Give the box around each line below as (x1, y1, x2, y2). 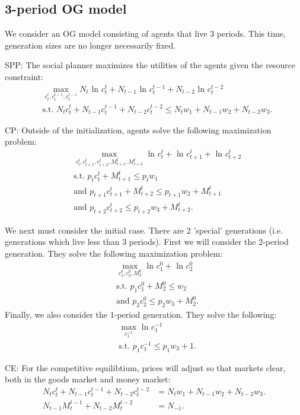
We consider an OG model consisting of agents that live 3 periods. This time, (5, 27, 286, 40)
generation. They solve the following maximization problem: (5, 247, 223, 259)
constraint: (5, 70, 44, 82)
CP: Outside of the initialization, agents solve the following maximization (5, 123, 272, 136)
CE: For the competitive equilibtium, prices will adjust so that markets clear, (5, 361, 286, 373)
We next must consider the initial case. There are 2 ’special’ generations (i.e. (5, 224, 283, 236)
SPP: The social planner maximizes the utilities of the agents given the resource (5, 59, 296, 71)
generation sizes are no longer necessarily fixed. (5, 39, 176, 51)
